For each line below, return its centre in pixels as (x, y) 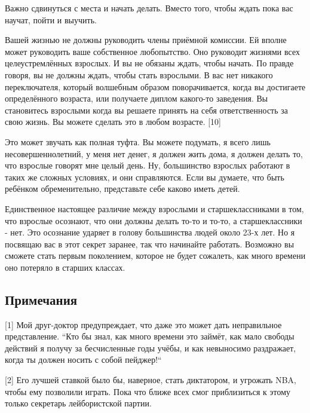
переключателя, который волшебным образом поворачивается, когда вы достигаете (155, 86)
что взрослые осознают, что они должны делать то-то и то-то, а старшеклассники (154, 220)
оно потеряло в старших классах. (65, 267)
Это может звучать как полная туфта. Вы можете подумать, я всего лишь (138, 141)
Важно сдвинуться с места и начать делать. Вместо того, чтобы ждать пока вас (149, 8)
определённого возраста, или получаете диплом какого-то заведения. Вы (136, 98)
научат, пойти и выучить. (51, 19)
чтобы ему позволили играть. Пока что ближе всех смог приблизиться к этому (148, 391)
